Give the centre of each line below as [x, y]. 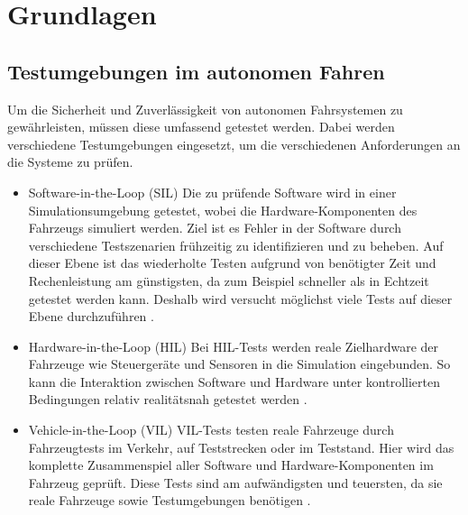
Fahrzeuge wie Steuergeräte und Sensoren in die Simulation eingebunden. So [239, 364]
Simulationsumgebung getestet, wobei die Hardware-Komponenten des [223, 210]
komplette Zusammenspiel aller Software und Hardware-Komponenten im [231, 465]
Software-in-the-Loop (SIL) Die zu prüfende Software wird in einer [212, 192]
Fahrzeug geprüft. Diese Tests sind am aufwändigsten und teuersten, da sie [235, 482]
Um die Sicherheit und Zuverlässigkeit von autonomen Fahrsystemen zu [205, 109]
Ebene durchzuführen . [91, 316]
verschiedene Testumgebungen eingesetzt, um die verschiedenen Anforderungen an [234, 144]
